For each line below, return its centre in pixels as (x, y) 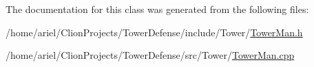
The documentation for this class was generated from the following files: (157, 9)
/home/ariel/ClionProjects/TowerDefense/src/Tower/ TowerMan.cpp (150, 55)
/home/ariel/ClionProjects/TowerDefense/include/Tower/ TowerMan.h (154, 32)
